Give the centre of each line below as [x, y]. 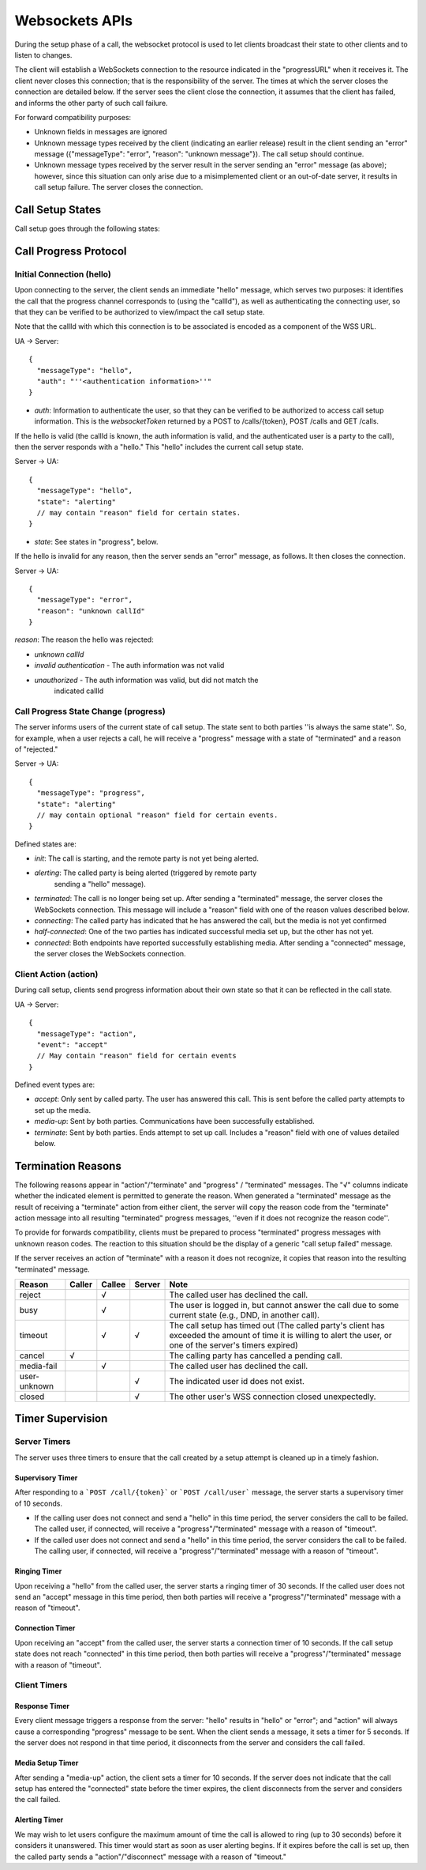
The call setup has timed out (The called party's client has [277, 1325]
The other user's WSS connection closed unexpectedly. [273, 1397]
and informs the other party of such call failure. [92, 103]
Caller [81, 1284]
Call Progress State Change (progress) [90, 711]
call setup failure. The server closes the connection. [119, 187]
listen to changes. [43, 55]
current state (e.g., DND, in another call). [244, 1315]
